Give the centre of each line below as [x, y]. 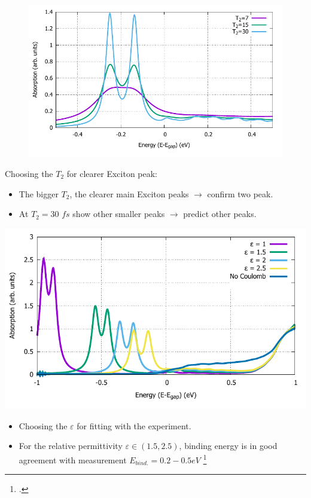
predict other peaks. [220, 214]
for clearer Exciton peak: [112, 173]
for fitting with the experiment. [134, 425]
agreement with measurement [73, 459]
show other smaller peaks [119, 214]
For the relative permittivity [71, 446]
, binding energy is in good [228, 446]
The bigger [39, 193]
